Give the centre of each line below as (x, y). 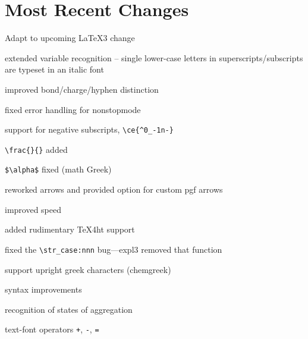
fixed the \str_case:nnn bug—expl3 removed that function (114, 249)
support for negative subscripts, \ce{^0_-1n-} (89, 129)
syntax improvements (43, 289)
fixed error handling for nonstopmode (73, 109)
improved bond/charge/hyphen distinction (82, 89)
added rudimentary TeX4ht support (70, 229)
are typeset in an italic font (54, 69)
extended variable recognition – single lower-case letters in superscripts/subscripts (154, 57)
